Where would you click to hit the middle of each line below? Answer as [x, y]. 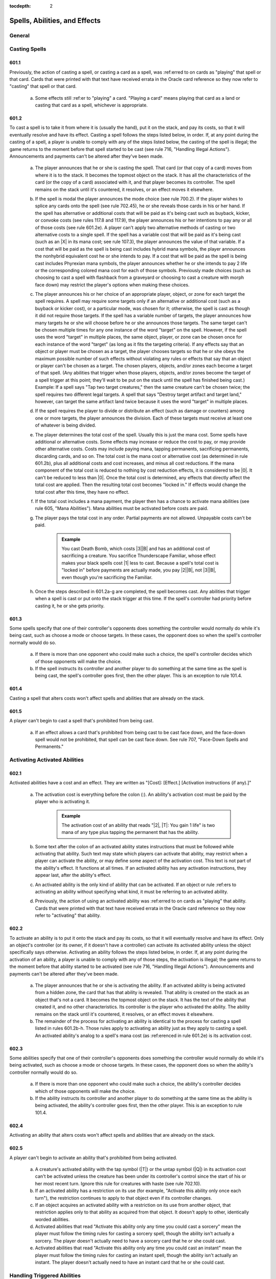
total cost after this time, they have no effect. [82, 492]
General [20, 35]
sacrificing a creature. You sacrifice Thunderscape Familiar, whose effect [139, 556]
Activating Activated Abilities [47, 760]
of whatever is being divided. [66, 425]
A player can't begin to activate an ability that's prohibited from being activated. [93, 1157]
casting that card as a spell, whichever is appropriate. [91, 105]
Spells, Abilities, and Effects [55, 20]
